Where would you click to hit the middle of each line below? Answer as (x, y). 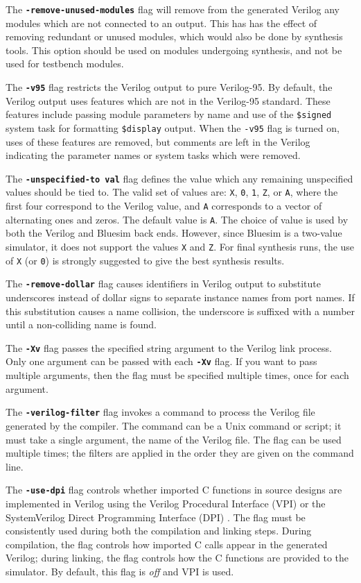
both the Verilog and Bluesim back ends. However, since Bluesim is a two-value (174, 233)
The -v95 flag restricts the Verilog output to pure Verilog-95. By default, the (169, 87)
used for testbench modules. (65, 64)
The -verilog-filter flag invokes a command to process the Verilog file (160, 412)
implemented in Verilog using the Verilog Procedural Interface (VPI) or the (166, 503)
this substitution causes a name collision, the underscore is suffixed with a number (180, 311)
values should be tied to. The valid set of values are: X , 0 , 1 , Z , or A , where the (172, 192)
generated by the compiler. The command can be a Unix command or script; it (174, 425)
